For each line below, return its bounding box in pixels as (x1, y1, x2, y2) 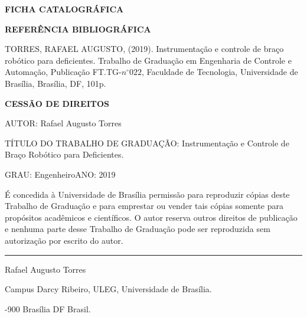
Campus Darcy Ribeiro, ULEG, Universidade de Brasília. (5, 283, 212, 295)
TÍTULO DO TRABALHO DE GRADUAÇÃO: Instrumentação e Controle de (5, 136, 289, 149)
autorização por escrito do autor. (5, 234, 123, 246)
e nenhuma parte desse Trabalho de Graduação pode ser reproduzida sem (5, 223, 270, 235)
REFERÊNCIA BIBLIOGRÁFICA (5, 22, 151, 35)
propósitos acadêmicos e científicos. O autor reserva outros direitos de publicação (5, 211, 298, 223)
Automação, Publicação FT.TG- (5, 66, 122, 78)
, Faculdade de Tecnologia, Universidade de (141, 66, 298, 78)
